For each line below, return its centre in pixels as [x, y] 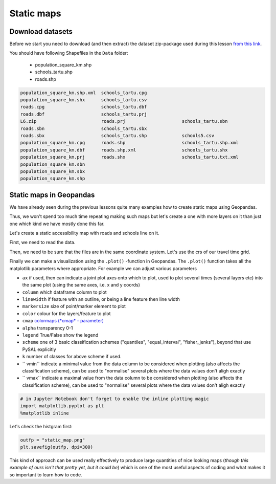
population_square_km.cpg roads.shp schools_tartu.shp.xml [129, 143]
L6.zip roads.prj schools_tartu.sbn [124, 121]
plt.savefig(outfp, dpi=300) [57, 447]
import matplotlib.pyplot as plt [62, 406]
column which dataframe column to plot [64, 292]
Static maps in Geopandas [52, 195]
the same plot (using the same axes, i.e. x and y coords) [81, 285]
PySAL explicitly [39, 349]
